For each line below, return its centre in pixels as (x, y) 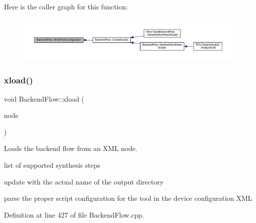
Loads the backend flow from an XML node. (71, 148)
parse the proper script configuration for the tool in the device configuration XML (128, 198)
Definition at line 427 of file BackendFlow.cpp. (74, 214)
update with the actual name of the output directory (84, 181)
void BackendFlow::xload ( (44, 98)
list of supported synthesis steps (52, 165)
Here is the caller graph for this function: (66, 6)
